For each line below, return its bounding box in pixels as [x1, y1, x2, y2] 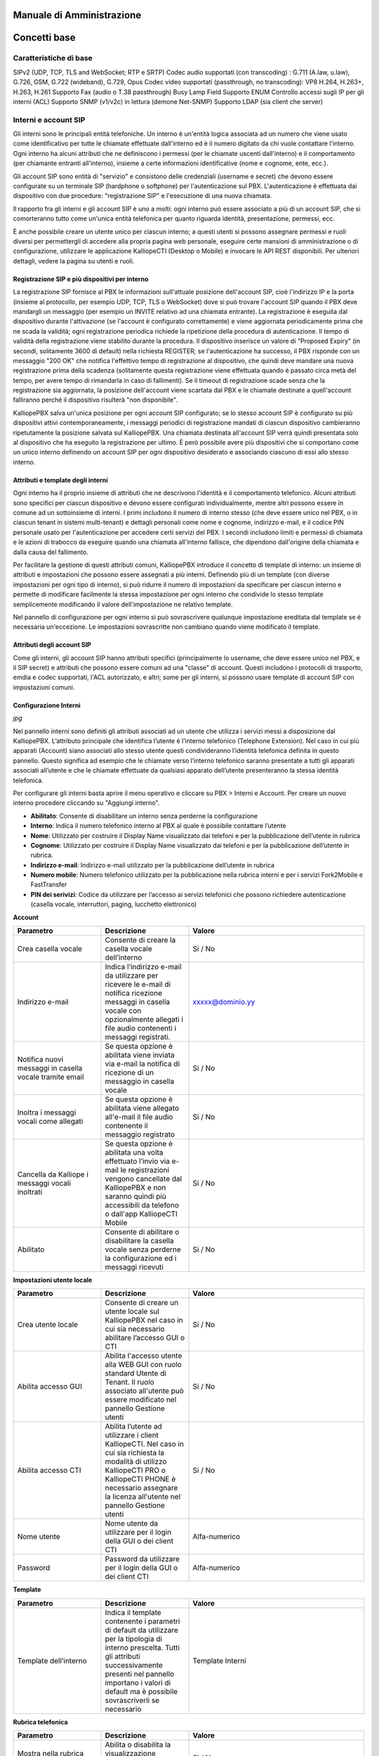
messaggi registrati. [105, 1033, 171, 1042]
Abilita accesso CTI [17, 1465, 81, 1475]
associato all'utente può [105, 1386, 184, 1396]
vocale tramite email [17, 1072, 84, 1082]
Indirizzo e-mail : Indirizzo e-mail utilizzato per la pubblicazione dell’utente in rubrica [30, 860, 275, 869]
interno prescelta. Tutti [105, 1642, 180, 1652]
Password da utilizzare [105, 1554, 180, 1564]
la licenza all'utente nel [105, 1492, 181, 1502]
